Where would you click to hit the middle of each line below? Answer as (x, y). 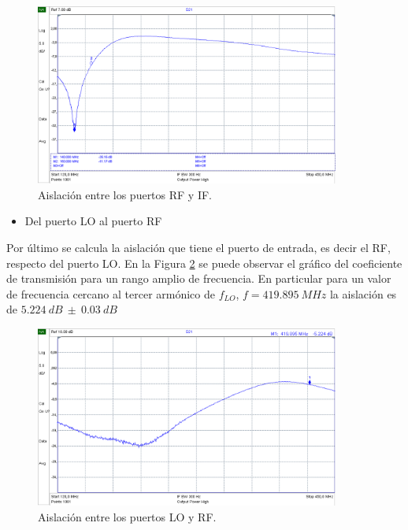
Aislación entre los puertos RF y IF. (125, 194)
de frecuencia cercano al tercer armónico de (111, 293)
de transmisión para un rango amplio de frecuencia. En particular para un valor (199, 278)
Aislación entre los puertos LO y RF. (127, 516)
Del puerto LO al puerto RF (93, 221)
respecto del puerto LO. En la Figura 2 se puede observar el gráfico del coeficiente (204, 263)
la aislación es (363, 293)
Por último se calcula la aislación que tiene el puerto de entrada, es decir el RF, (198, 247)
